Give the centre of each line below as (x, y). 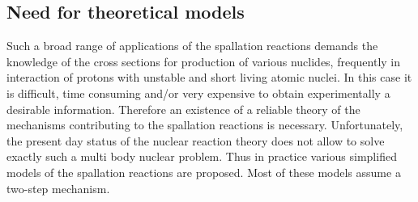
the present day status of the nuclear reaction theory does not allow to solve (196, 140)
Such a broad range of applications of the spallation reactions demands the (192, 46)
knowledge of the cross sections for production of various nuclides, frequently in (204, 61)
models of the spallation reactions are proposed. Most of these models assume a (204, 172)
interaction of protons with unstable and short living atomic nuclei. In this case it (209, 77)
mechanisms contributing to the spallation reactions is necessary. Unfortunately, (205, 125)
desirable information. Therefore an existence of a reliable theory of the (183, 109)
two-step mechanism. (58, 188)
